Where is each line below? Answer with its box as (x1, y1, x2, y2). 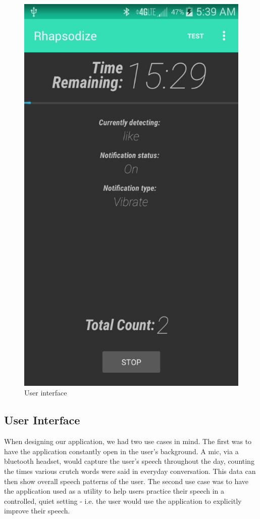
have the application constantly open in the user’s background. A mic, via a (4, 446, 239, 456)
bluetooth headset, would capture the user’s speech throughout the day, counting (4, 456, 254, 466)
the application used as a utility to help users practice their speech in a (4, 486, 225, 496)
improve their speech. (4, 505, 70, 516)
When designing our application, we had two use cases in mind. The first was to (4, 436, 252, 447)
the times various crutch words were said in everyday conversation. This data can (4, 465, 256, 476)
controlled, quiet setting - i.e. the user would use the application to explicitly (4, 495, 242, 506)
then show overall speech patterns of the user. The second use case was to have (4, 475, 249, 486)
